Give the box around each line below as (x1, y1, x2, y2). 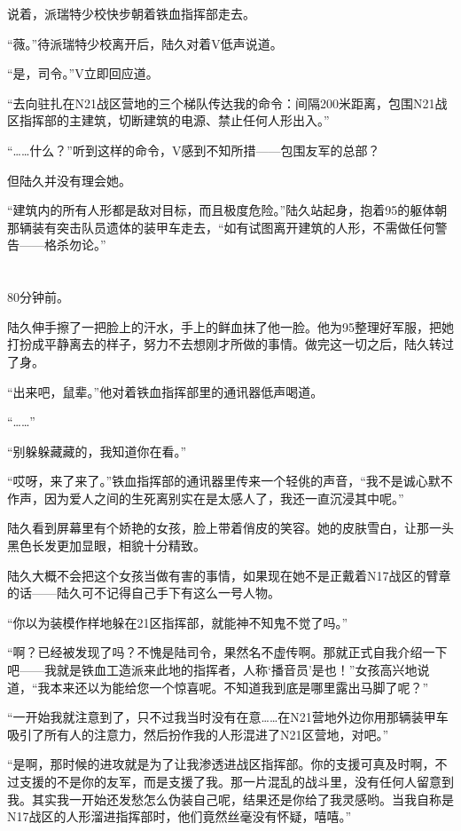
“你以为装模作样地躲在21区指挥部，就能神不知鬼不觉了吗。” (7, 613, 348, 631)
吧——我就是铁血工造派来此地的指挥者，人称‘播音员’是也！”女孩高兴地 (7, 661, 418, 679)
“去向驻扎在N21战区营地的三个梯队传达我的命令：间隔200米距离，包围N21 (7, 93, 435, 112)
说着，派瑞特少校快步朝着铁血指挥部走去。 (7, 4, 255, 22)
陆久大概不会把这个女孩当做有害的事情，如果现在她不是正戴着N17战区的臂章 (7, 566, 451, 584)
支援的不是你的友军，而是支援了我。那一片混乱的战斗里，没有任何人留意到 (19, 772, 454, 790)
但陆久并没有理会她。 (7, 170, 131, 189)
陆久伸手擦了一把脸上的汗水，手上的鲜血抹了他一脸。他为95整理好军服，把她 (7, 317, 454, 336)
